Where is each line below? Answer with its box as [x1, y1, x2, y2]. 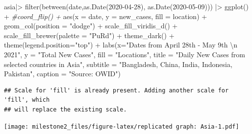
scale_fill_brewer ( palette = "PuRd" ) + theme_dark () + [4, 30, 175, 40]
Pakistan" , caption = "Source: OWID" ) [4, 68, 121, 79]
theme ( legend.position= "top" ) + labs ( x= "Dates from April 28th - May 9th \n [4, 40, 238, 50]
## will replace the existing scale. [4, 106, 127, 113]
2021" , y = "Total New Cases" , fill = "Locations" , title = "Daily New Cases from [4, 49, 245, 59]
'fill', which [4, 96, 50, 104]
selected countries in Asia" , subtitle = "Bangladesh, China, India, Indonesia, [4, 59, 232, 69]
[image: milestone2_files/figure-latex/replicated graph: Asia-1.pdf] [4, 123, 239, 130]
